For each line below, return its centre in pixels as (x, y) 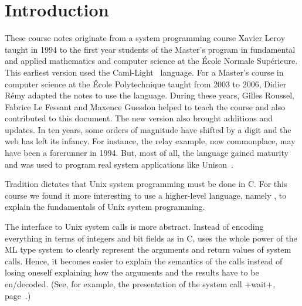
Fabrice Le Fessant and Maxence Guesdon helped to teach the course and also (145, 106)
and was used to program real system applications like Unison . (119, 164)
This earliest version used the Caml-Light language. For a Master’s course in (144, 72)
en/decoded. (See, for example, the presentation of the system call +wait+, (140, 284)
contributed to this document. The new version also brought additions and (139, 118)
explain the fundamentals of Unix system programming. (105, 207)
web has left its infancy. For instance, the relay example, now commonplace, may (150, 141)
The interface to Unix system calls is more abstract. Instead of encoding (134, 227)
